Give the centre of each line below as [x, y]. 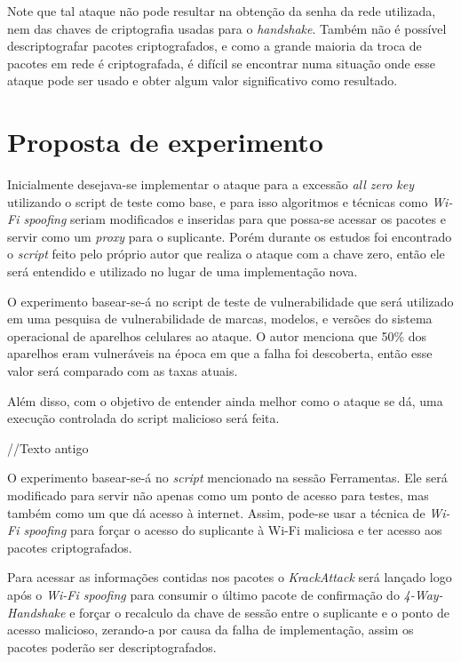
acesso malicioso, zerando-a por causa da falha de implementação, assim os [211, 630]
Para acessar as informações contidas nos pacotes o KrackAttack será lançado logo [230, 577]
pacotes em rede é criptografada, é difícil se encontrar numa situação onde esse [221, 63]
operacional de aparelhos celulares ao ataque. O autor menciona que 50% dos [217, 335]
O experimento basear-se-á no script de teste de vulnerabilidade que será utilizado [230, 301]
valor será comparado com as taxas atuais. [123, 371]
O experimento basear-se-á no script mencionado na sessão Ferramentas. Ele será [227, 478]
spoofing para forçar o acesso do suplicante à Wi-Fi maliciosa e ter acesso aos [233, 530]
